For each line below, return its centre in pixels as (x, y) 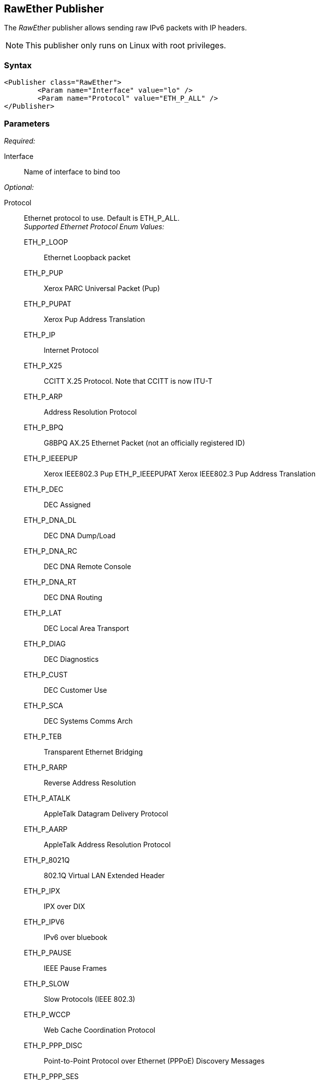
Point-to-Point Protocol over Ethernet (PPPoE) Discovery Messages (154, 1061)
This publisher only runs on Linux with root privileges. (126, 46)
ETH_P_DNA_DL (50, 520)
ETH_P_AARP (46, 829)
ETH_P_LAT (43, 613)
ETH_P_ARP (43, 396)
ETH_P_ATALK (47, 798)
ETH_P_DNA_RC (51, 551)
